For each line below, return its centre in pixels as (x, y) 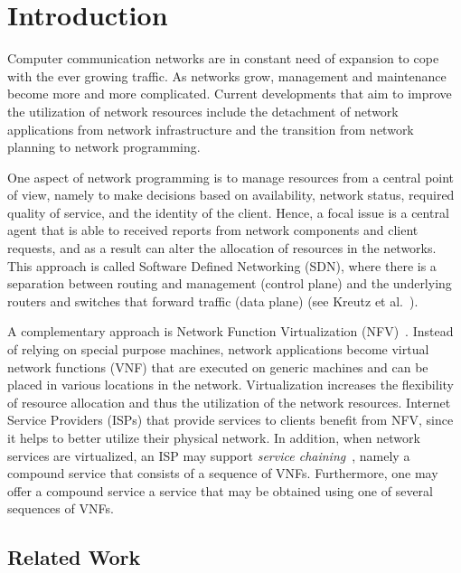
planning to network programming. (104, 147)
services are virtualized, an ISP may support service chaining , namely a (209, 455)
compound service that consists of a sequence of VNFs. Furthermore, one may (223, 473)
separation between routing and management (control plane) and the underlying (230, 283)
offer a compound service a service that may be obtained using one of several (220, 490)
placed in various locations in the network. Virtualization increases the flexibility (230, 385)
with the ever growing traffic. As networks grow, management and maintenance (227, 75)
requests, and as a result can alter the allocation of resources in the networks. (222, 248)
